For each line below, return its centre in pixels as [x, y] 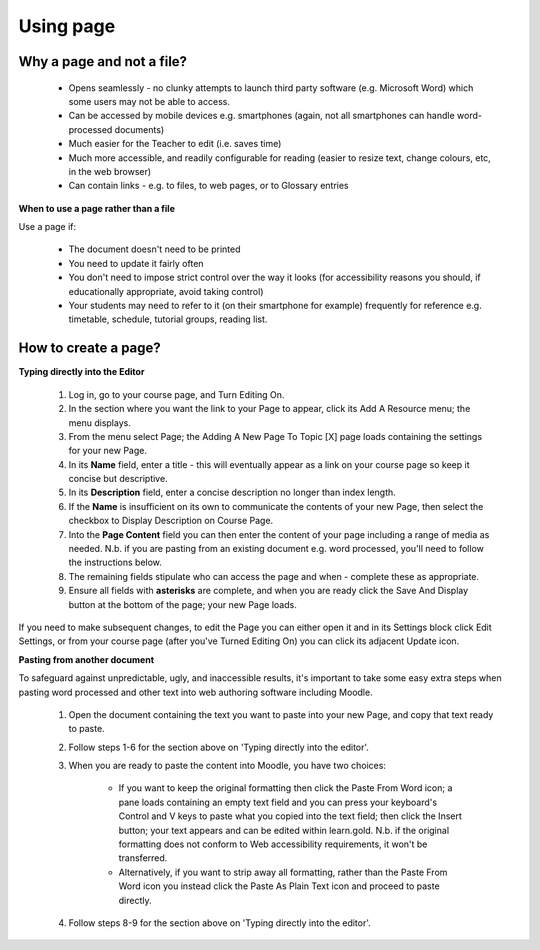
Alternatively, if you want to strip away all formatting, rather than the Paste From [283, 872]
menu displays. [100, 422]
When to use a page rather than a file [96, 208]
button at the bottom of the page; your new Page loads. [182, 604]
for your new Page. [108, 451]
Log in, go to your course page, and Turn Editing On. [176, 394]
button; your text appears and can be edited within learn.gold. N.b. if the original [284, 830]
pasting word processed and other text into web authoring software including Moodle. [196, 692]
